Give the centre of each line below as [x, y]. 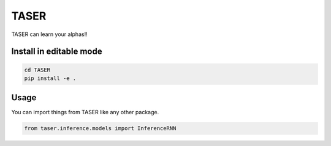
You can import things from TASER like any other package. [85, 112]
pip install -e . [50, 78]
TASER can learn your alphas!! [50, 34]
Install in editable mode [57, 52]
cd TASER [37, 70]
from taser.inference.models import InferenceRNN [100, 129]
